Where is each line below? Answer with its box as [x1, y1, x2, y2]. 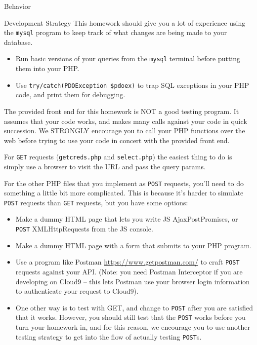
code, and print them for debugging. [15, 89, 126, 100]
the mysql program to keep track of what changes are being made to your [4, 27, 227, 38]
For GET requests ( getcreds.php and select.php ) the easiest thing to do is [4, 152, 232, 162]
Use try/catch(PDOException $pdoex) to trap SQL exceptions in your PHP [15, 79, 249, 90]
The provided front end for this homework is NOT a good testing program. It [4, 106, 239, 116]
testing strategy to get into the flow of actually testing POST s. [15, 331, 202, 342]
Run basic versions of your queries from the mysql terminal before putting [15, 53, 241, 64]
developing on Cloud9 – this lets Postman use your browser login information [15, 276, 250, 286]
